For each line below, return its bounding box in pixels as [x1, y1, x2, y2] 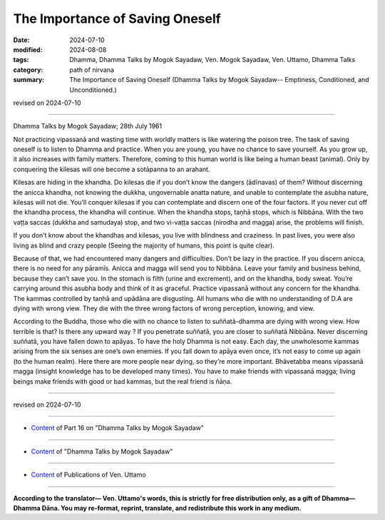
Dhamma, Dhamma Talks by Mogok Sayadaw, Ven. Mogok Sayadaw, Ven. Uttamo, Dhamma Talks [69, 56, 356, 64]
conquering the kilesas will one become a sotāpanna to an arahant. [13, 165, 210, 173]
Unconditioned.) [69, 86, 117, 94]
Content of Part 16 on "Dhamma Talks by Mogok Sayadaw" [31, 424, 205, 432]
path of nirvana [69, 65, 114, 74]
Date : [13, 36, 30, 44]
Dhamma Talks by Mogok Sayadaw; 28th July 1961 [13, 122, 163, 131]
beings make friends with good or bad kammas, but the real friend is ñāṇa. [13, 377, 232, 385]
